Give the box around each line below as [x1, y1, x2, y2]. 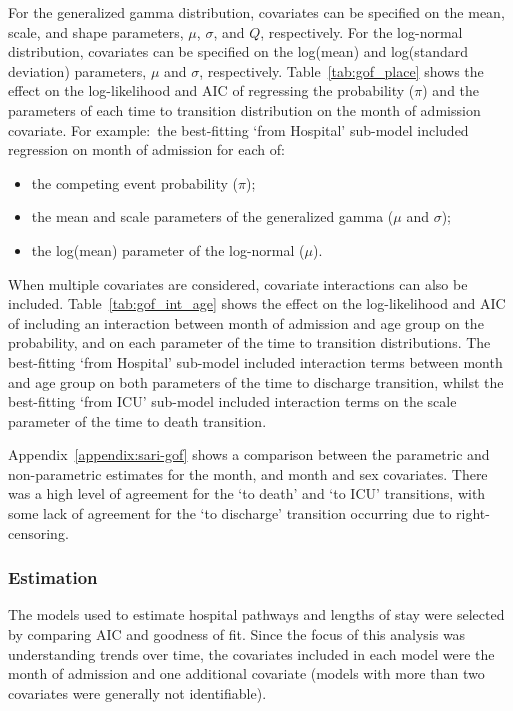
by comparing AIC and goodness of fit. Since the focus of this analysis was [8, 624, 466, 645]
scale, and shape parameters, [8, 21, 184, 42]
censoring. [8, 522, 69, 543]
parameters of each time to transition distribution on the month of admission [8, 99, 481, 120]
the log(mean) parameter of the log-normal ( [31, 239, 305, 260]
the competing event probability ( [31, 172, 238, 193]
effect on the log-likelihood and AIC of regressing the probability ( [8, 80, 415, 101]
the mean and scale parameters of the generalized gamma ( [31, 206, 394, 227]
